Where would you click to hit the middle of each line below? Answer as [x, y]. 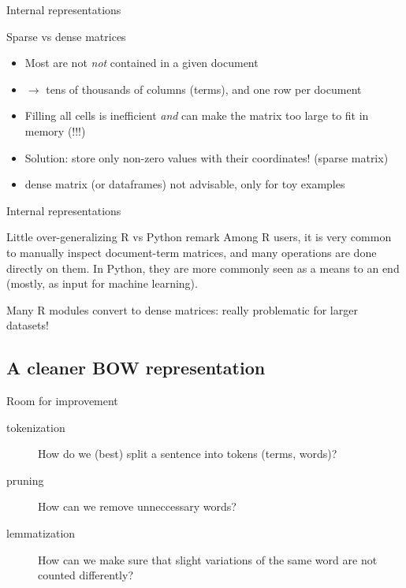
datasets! [28, 325]
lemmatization [41, 533]
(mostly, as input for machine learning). [102, 283]
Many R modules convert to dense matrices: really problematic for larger [182, 309]
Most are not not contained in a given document [142, 63]
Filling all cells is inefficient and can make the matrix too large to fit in [197, 115]
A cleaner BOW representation [136, 368]
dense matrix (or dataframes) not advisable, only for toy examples [185, 184]
